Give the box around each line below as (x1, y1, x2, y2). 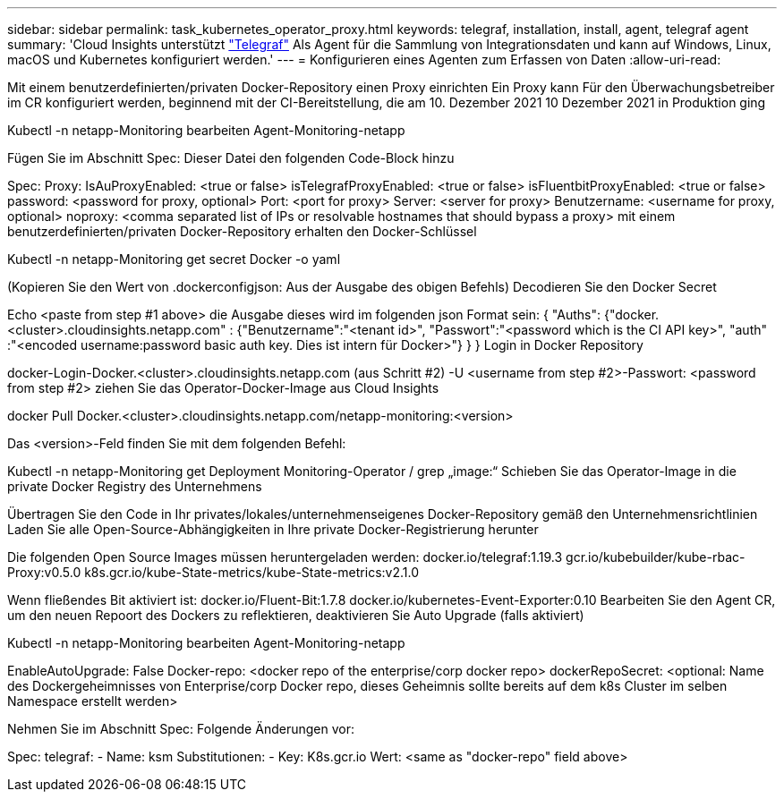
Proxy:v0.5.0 (7, 565, 81, 580)
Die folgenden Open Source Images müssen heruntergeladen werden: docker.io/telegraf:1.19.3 (7, 549, 563, 565)
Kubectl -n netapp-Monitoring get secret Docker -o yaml (7, 251, 341, 267)
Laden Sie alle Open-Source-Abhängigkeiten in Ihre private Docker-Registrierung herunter (7, 522, 539, 537)
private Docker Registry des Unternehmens (7, 479, 262, 494)
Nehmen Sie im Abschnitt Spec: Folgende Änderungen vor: (7, 721, 354, 736)
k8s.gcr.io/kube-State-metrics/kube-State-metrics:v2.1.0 (84, 565, 420, 580)
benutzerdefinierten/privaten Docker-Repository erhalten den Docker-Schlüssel (7, 224, 477, 239)
